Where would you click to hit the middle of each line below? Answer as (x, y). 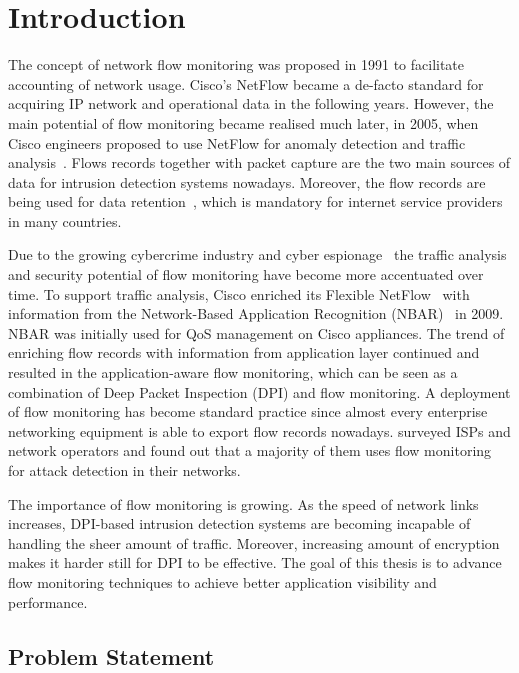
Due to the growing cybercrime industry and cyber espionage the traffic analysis (257, 254)
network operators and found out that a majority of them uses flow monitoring (250, 450)
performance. (48, 601)
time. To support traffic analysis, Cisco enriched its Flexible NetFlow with (239, 293)
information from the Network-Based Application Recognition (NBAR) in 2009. (256, 313)
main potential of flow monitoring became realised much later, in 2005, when (243, 122)
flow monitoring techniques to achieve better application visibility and (222, 581)
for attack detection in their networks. (124, 470)
